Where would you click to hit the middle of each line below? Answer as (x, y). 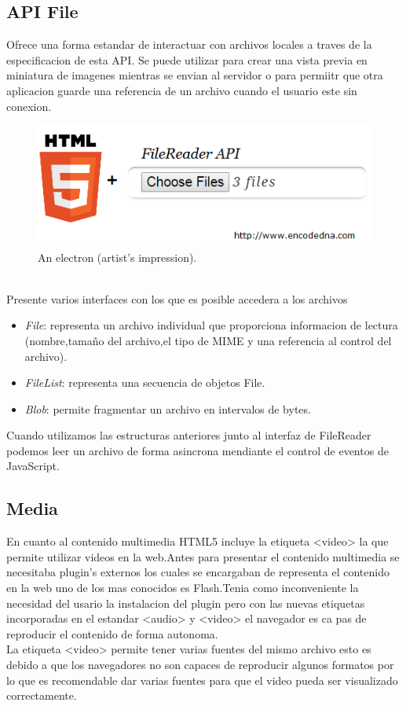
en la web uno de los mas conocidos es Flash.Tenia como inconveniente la (183, 588)
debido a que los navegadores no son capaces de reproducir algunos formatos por (200, 665)
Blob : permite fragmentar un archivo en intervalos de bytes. (168, 408)
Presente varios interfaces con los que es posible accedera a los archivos (177, 298)
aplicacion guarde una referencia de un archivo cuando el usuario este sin (182, 90)
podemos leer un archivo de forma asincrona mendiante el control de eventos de (198, 450)
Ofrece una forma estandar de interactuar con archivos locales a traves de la (189, 44)
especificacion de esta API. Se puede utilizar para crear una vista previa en (187, 59)
